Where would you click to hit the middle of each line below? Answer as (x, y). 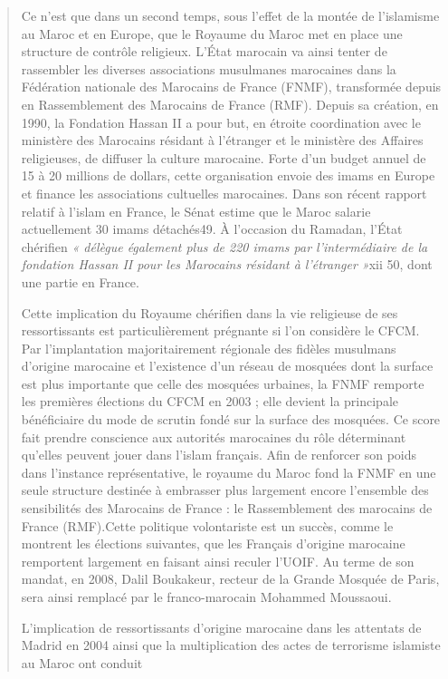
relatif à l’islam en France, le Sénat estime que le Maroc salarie (196, 211)
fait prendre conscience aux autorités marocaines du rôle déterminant (214, 436)
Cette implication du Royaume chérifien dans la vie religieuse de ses (210, 312)
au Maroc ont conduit (82, 662)
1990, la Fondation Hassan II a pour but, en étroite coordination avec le (221, 122)
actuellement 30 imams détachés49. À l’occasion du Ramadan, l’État (212, 229)
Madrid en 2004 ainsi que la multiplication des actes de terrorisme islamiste (231, 645)
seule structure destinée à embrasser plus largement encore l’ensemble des (225, 490)
